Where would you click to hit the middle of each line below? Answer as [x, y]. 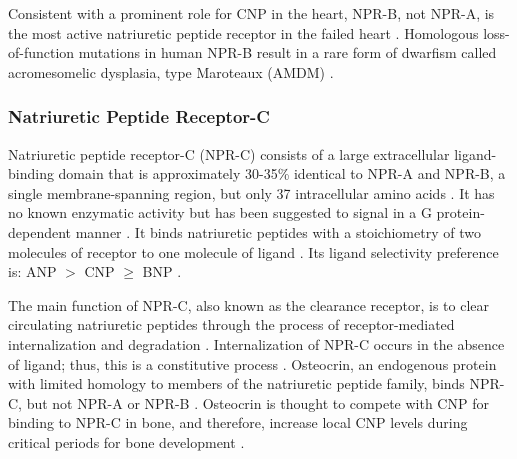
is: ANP [32, 271]
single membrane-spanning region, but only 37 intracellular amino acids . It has [251, 192]
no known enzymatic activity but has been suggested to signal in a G [220, 212]
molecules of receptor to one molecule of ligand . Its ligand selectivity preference [253, 251]
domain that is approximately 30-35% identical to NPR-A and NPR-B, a [282, 173]
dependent [40, 231]
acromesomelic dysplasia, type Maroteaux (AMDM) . [171, 71]
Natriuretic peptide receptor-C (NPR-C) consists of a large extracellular [229, 153]
